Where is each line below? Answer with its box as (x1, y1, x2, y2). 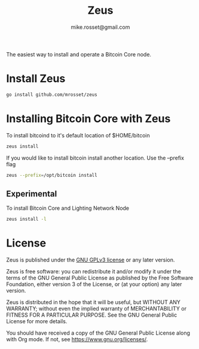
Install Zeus (6, 72, 66, 86)
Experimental (6, 188, 57, 198)
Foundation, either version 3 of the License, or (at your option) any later (6, 281, 182, 288)
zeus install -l (6, 216, 47, 222)
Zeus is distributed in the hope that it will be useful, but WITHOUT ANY (6, 299, 181, 306)
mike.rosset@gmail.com (71, 23, 130, 31)
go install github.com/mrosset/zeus (6, 91, 97, 98)
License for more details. (6, 318, 68, 325)
